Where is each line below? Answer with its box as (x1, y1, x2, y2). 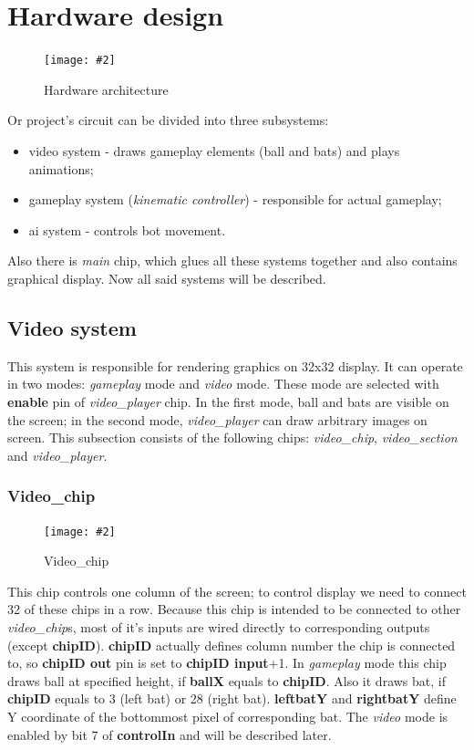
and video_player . (7, 445, 108, 464)
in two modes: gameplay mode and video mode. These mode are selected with (7, 374, 439, 393)
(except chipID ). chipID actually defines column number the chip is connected (7, 635, 456, 654)
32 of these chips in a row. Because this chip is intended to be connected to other (7, 599, 461, 619)
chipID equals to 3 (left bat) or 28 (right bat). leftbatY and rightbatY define (7, 689, 457, 708)
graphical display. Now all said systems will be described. (7, 268, 326, 287)
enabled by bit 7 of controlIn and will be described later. (7, 724, 332, 744)
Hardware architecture (44, 79, 169, 99)
